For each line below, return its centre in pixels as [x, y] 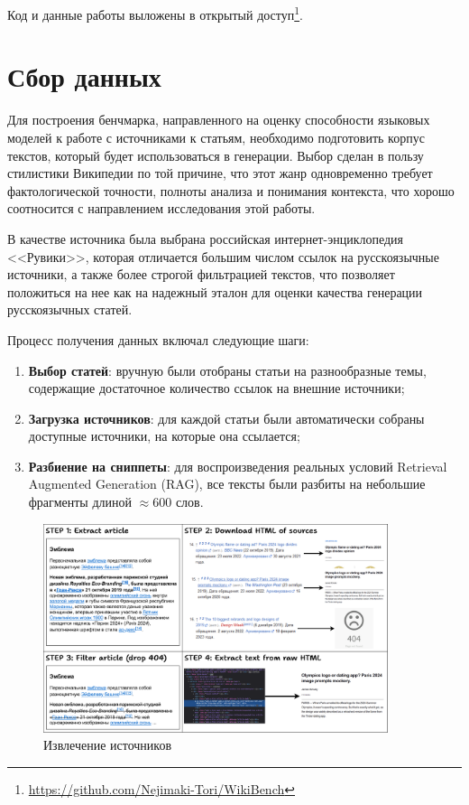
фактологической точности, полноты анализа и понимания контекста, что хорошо [231, 190]
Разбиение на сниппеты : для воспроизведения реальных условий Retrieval [238, 466]
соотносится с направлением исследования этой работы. [161, 208]
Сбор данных [84, 76]
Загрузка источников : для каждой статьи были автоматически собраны [226, 418]
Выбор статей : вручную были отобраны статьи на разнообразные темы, [227, 370]
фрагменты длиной [80, 502]
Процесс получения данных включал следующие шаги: [158, 339]
